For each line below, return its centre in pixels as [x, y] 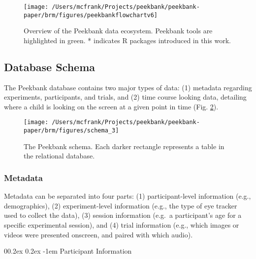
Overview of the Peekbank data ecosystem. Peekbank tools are [118, 31]
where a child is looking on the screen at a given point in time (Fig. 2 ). [111, 106]
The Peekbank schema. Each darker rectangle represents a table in [124, 146]
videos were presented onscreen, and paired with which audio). [98, 234]
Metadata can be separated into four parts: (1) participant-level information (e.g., [128, 196]
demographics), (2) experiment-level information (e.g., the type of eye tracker [121, 205]
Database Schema [50, 66]
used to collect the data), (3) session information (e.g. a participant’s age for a [123, 215]
